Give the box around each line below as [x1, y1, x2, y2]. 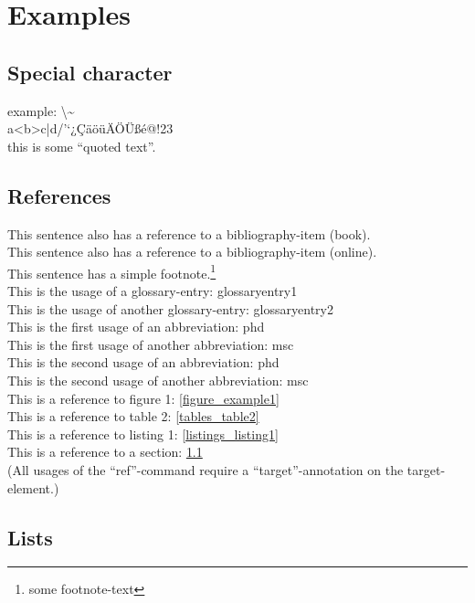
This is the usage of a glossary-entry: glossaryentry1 [7, 281, 298, 300]
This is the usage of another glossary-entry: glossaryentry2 [7, 299, 333, 318]
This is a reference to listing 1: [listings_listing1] [7, 424, 279, 443]
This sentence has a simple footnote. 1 [7, 260, 216, 282]
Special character [7, 58, 173, 86]
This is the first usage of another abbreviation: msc [7, 334, 294, 354]
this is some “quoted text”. [7, 136, 156, 155]
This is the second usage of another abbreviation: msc [7, 370, 309, 389]
